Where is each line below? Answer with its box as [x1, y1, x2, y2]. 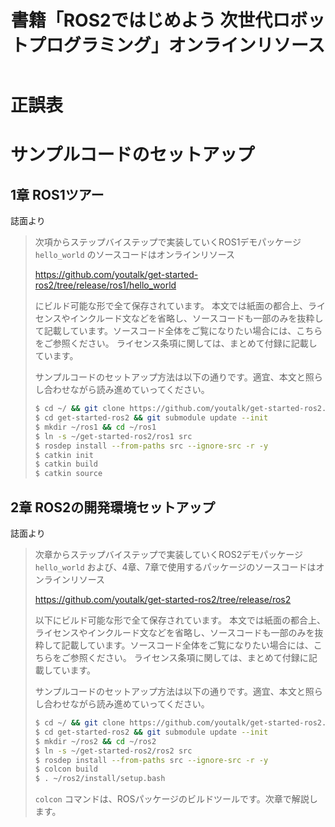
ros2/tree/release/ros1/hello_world [34, 279, 177, 291]
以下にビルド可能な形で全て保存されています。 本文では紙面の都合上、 [34, 614, 326, 626]
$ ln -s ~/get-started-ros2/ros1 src [34, 431, 193, 441]
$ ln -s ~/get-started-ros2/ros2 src [34, 746, 193, 756]
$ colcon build [34, 764, 99, 775]
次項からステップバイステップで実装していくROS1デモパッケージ [34, 236, 302, 248]
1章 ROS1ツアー [10, 186, 105, 203]
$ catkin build [34, 459, 99, 470]
